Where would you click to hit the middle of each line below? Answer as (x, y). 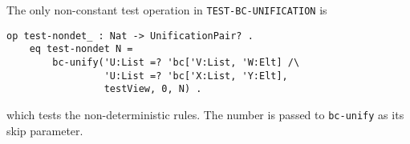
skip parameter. (45, 130)
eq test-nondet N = (81, 49)
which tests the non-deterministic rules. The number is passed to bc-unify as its (205, 114)
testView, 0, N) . (153, 89)
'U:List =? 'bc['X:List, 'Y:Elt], (196, 76)
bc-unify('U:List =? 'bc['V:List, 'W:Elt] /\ (176, 62)
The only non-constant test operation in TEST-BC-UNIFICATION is (167, 10)
